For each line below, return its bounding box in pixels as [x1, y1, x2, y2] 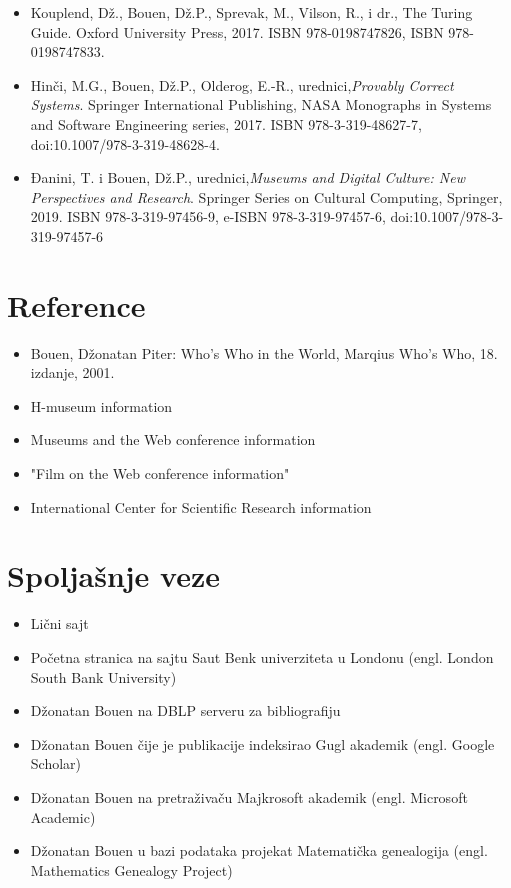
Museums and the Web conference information [30, 429, 316, 450]
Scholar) [30, 753, 82, 774]
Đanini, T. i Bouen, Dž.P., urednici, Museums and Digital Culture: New [30, 167, 465, 188]
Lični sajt [30, 613, 89, 634]
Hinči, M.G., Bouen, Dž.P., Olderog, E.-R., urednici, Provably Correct [30, 74, 454, 95]
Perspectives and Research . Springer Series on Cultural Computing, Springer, [30, 186, 503, 207]
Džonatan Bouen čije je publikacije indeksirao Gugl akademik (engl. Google [30, 733, 495, 754]
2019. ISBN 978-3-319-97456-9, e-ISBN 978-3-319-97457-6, [30, 206, 386, 227]
